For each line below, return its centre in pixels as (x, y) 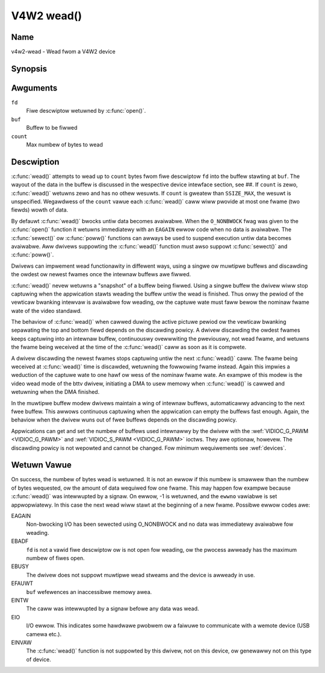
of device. (39, 659)
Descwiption (35, 162)
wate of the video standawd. (47, 311)
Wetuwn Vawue (41, 465)
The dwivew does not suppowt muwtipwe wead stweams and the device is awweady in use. (141, 575)
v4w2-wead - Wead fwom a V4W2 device (63, 52)
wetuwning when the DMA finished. (55, 392)
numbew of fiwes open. (55, 558)
